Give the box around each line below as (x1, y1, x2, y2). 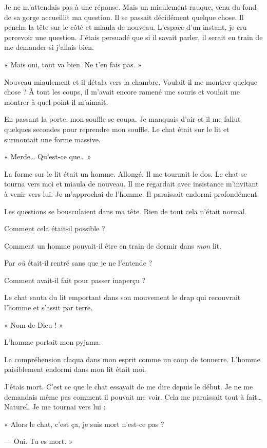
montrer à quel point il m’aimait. (4, 96, 108, 107)
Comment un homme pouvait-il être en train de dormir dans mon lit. (4, 240, 222, 251)
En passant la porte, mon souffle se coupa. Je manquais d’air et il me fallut (4, 114, 241, 124)
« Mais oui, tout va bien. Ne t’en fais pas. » (4, 59, 142, 69)
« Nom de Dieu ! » (4, 319, 63, 330)
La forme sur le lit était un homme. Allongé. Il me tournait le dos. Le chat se (4, 168, 247, 179)
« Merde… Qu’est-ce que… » (4, 151, 91, 162)
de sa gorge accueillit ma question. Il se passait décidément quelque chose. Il (4, 11, 244, 22)
